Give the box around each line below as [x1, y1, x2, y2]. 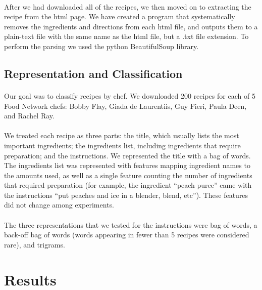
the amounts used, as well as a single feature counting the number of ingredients [4, 170, 252, 180]
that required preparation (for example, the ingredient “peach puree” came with [4, 180, 252, 190]
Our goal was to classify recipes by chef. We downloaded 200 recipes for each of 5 [4, 90, 255, 101]
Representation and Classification [4, 65, 183, 81]
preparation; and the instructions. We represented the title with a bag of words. [4, 150, 251, 160]
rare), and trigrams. [4, 239, 65, 250]
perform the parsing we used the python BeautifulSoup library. [4, 40, 199, 51]
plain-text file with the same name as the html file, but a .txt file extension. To [4, 31, 249, 42]
